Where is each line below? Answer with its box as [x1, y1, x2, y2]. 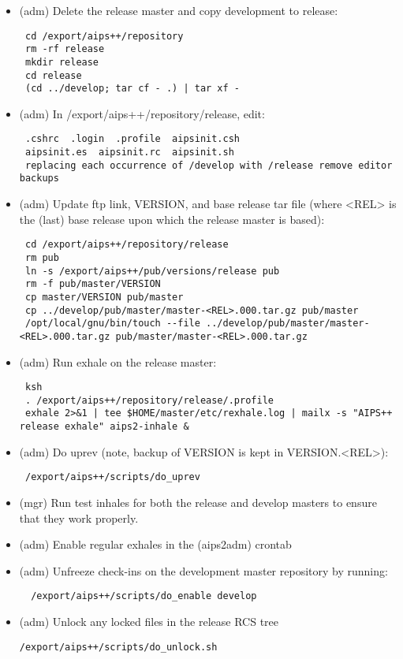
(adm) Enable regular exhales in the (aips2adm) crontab [19, 536, 292, 553]
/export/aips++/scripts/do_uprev [24, 471, 200, 483]
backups [19, 173, 59, 184]
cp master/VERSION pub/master [24, 291, 184, 303]
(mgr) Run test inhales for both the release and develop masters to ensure [19, 494, 377, 510]
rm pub [24, 251, 59, 263]
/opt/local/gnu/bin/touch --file [24, 318, 200, 329]
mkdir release [24, 56, 99, 68]
